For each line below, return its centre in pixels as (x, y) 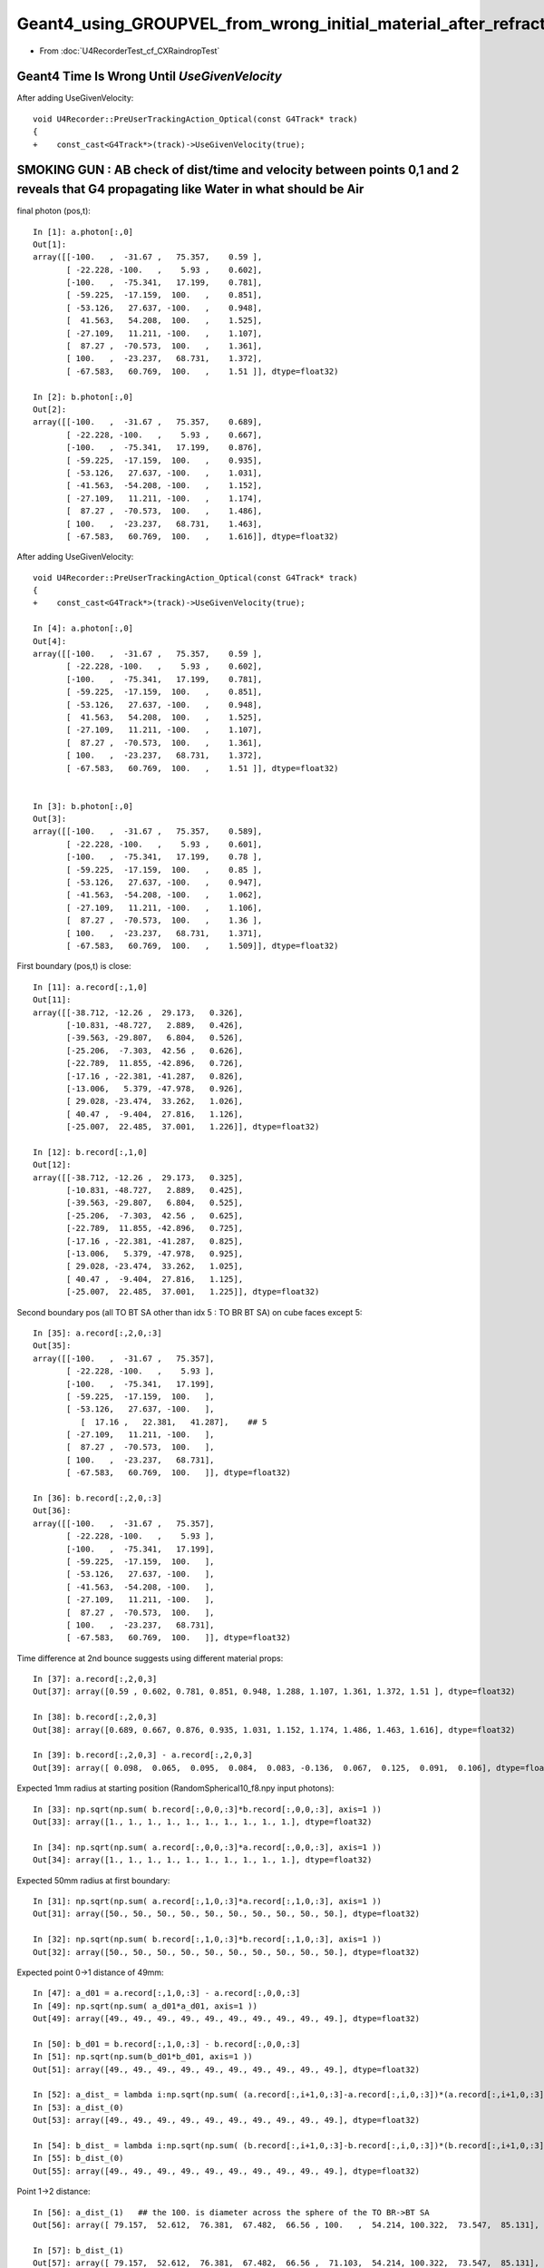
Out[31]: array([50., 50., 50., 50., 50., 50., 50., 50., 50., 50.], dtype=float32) (227, 1914)
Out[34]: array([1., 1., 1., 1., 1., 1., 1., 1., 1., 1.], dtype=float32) (203, 1860)
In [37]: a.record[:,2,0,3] (95, 1679)
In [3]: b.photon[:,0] (83, 806)
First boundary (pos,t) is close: (74, 966)
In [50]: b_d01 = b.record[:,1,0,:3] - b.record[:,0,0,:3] (167, 2044)
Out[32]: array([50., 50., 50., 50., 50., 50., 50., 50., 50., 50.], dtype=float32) (227, 1952)
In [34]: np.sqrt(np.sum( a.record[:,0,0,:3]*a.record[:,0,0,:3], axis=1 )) (208, 1847)
